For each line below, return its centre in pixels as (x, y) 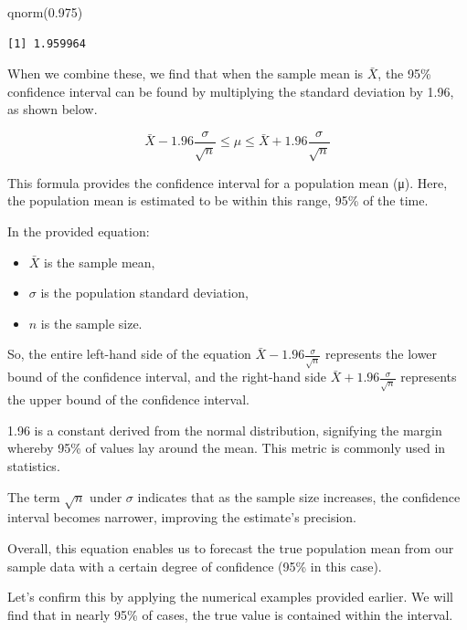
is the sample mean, (100, 262)
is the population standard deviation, (144, 293)
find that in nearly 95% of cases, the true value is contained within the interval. (230, 614)
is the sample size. (91, 323)
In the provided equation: (79, 231)
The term (34, 496)
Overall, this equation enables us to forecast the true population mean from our (231, 548)
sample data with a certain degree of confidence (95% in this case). (195, 566)
